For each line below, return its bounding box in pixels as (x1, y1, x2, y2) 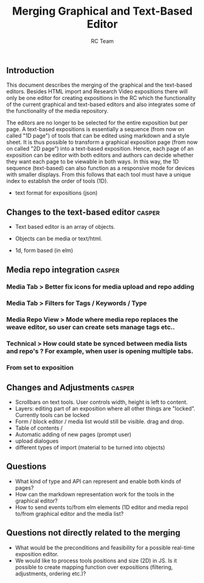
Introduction (6, 65, 55, 76)
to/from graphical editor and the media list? (15, 510, 124, 517)
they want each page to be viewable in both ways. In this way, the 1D (6, 158, 179, 165)
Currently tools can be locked (15, 411, 90, 418)
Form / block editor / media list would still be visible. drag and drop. (15, 418, 185, 425)
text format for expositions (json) (15, 189, 98, 196)
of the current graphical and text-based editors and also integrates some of (6, 101, 196, 108)
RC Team (91, 37, 114, 45)
